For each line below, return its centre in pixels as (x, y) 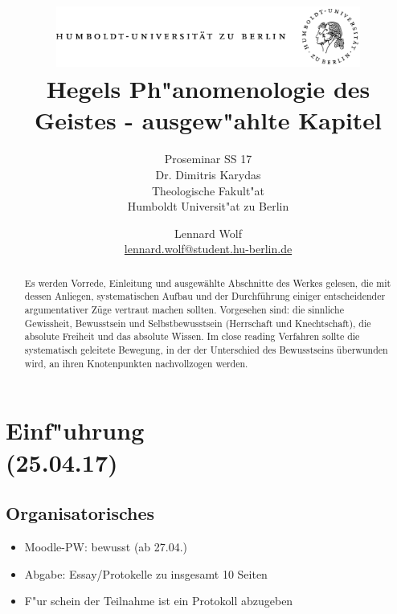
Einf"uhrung (75, 430)
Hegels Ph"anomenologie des (208, 89)
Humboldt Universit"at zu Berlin (208, 206)
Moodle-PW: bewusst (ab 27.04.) (106, 546)
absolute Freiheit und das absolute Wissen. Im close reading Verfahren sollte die (192, 336)
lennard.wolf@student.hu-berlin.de (208, 249)
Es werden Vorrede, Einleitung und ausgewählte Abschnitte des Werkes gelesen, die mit (208, 282)
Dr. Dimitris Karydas (208, 175)
